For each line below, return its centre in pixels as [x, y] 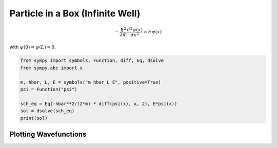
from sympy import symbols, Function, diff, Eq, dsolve [92, 61]
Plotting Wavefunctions [48, 134]
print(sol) [34, 118]
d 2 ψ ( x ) [135, 29]
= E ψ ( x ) [153, 32]
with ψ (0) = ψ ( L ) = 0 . [33, 47]
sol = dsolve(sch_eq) [47, 111]
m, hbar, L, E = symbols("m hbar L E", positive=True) [91, 82]
